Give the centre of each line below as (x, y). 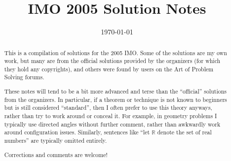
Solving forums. (24, 77)
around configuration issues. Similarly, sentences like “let (77, 132)
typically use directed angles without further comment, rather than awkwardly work (112, 124)
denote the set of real (184, 132)
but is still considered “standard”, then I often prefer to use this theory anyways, (108, 108)
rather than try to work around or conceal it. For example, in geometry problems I (111, 116)
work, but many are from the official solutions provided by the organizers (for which (112, 61)
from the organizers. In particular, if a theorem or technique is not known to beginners (115, 99)
